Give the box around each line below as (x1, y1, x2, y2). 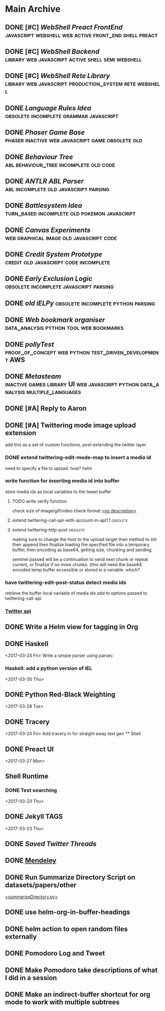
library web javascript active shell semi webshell (5, 55, 142, 63)
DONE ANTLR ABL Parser (5, 177, 84, 185)
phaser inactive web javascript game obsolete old (5, 136, 142, 145)
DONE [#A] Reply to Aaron (5, 404, 87, 413)
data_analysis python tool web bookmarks (5, 324, 124, 332)
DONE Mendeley (5, 857, 56, 865)
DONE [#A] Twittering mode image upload (5, 421, 136, 429)
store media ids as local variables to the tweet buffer (5, 488, 111, 495)
